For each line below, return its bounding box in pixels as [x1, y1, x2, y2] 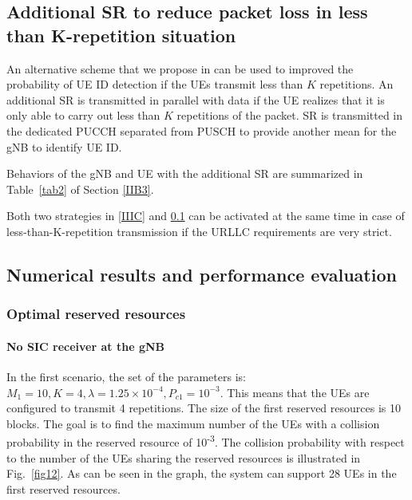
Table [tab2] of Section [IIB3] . [6, 180, 154, 197]
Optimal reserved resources [6, 304, 186, 324]
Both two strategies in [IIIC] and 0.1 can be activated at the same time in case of [6, 207, 405, 224]
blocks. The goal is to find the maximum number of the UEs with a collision [6, 415, 380, 431]
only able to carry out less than [6, 107, 160, 124]
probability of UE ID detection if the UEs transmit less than [6, 76, 303, 93]
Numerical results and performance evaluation [6, 262, 397, 286]
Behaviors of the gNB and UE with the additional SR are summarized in [6, 165, 363, 182]
